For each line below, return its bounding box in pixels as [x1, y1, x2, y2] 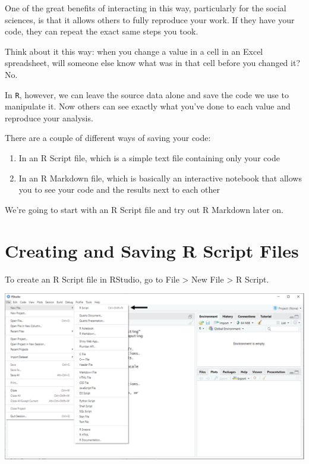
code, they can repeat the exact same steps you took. [5, 25, 198, 37]
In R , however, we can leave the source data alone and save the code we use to [5, 88, 289, 101]
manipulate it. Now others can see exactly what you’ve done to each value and [5, 100, 291, 112]
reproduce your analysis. [5, 111, 93, 124]
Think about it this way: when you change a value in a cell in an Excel [5, 45, 263, 57]
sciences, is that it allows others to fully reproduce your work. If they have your [5, 13, 295, 26]
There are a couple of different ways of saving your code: [5, 131, 211, 144]
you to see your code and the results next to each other [18, 183, 220, 196]
